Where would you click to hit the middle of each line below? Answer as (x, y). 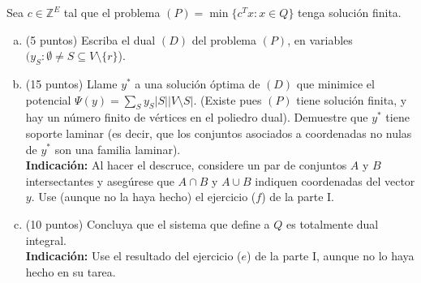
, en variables (320, 39)
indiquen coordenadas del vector (335, 180)
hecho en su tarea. (71, 271)
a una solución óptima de (198, 83)
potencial (48, 99)
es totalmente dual (333, 223)
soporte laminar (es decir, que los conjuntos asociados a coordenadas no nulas (219, 133)
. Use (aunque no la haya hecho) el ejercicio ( (144, 197)
